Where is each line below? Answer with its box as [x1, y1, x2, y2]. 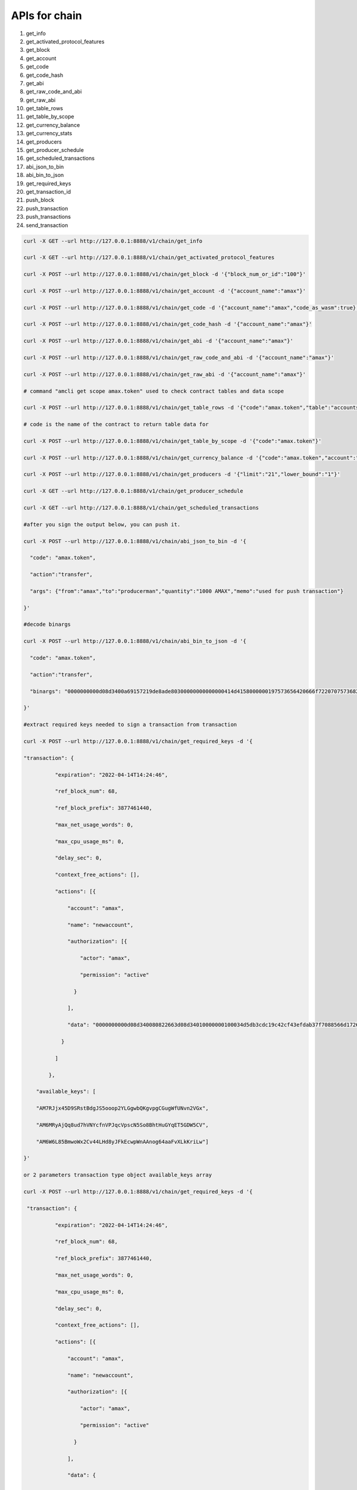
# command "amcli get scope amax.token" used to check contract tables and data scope [23, 387, 284, 395]
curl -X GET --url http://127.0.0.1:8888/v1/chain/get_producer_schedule [23, 488, 243, 495]
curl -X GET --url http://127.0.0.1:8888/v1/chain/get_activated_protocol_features [23, 254, 275, 261]
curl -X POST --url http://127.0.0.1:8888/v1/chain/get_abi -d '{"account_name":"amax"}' [23, 337, 294, 344]
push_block [26, 197, 55, 204]
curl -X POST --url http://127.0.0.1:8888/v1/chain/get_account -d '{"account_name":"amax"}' [23, 287, 306, 294]
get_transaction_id [26, 188, 71, 195]
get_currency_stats [26, 130, 73, 137]
